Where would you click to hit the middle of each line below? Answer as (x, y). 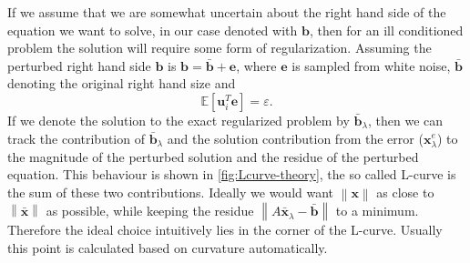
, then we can (405, 120)
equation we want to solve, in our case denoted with (153, 30)
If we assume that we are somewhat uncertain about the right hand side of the (227, 12)
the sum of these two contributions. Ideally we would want (171, 192)
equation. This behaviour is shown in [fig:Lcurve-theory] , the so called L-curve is (232, 174)
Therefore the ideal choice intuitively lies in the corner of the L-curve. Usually (225, 230)
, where (256, 65)
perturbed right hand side (79, 65)
